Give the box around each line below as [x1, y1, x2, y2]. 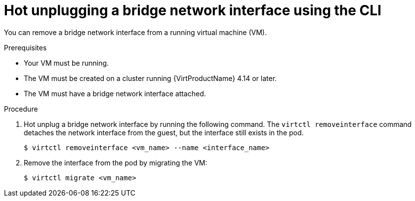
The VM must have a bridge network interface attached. [24, 89, 206, 98]
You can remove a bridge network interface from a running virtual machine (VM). [4, 28, 267, 37]
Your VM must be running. [24, 58, 109, 67]
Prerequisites [4, 43, 47, 52]
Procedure [4, 104, 38, 113]
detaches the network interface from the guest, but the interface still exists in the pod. [24, 128, 304, 137]
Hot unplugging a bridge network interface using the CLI [4, 2, 381, 19]
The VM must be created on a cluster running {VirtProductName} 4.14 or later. [24, 74, 277, 82]
